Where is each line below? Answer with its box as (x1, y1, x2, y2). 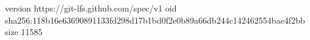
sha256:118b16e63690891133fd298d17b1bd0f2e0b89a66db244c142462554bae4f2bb (5, 13, 305, 26)
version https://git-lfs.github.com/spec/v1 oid (5, 2, 177, 14)
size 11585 (5, 25, 43, 38)
